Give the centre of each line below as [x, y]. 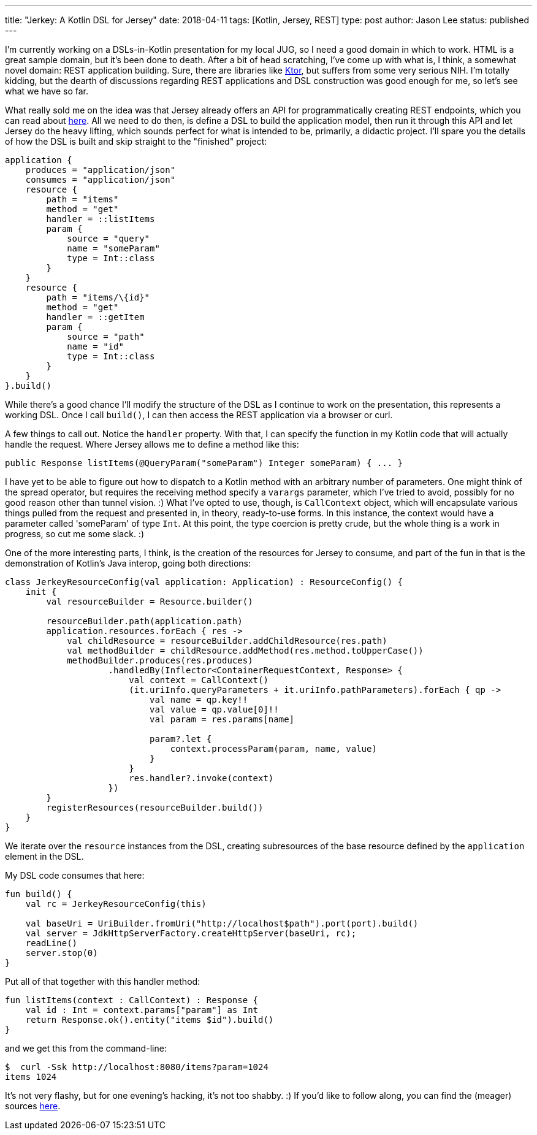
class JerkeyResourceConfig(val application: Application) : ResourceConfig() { [204, 582]
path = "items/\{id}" [98, 297]
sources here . [33, 1106]
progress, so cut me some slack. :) [75, 534]
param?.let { [181, 739]
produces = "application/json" [101, 170]
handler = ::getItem [95, 317]
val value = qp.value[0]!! [214, 709]
